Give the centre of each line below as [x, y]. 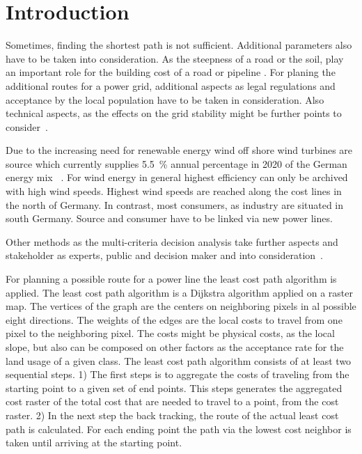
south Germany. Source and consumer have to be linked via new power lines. [169, 218]
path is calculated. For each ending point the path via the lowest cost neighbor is [179, 429]
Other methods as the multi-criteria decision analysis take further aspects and [172, 241]
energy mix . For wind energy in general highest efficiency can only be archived [177, 177]
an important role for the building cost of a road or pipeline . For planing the [171, 72]
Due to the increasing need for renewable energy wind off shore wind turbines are [179, 150]
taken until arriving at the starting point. [94, 443]
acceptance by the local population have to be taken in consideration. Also [165, 99]
